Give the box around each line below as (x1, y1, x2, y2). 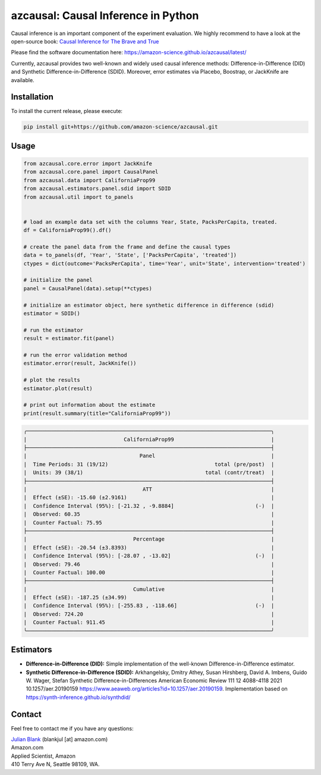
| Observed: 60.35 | (23, 511, 275, 517)
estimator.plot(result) (23, 385, 93, 392)
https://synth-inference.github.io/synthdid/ (26, 694, 131, 701)
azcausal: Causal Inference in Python (11, 9, 199, 22)
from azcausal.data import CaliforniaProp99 (23, 177, 156, 184)
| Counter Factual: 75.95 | (23, 519, 275, 526)
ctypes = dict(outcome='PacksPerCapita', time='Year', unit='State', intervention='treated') (23, 260, 306, 267)
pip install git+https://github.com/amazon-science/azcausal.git (23, 124, 218, 130)
